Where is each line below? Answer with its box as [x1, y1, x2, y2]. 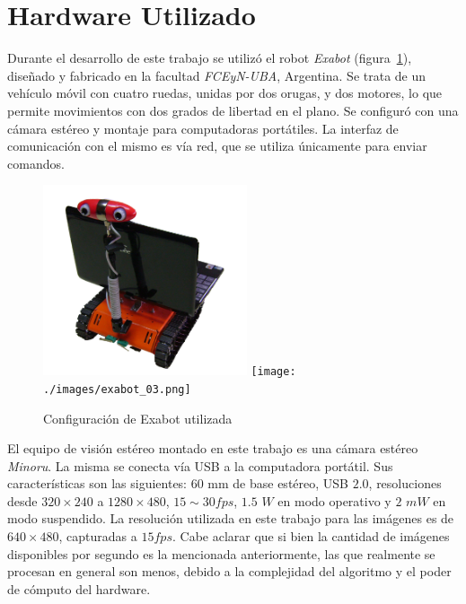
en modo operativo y [277, 491, 391, 510]
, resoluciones [368, 474, 442, 493]
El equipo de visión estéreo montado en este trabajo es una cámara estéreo [7, 439, 418, 458]
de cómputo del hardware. [7, 579, 151, 598]
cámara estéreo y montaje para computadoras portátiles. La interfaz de [7, 118, 399, 137]
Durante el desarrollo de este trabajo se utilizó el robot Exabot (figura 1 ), [7, 48, 412, 67]
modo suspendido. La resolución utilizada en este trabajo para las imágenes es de [7, 509, 454, 528]
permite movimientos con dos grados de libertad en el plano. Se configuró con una [7, 101, 459, 119]
